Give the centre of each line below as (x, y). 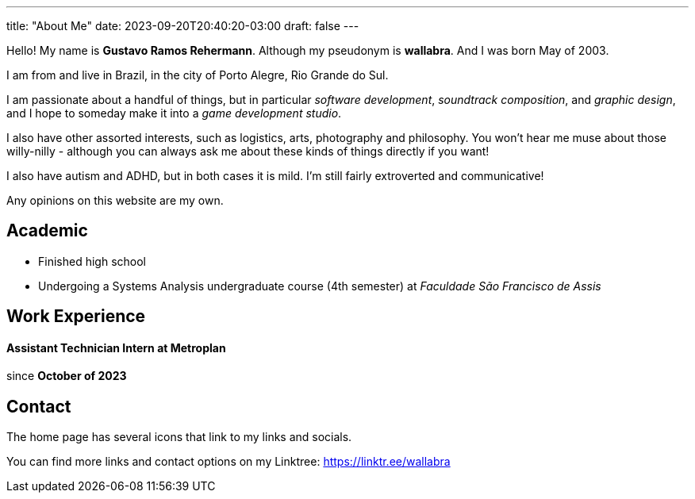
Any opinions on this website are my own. (115, 200)
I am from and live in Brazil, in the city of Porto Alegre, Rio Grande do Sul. (198, 75)
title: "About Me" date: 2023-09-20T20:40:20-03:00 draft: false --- (183, 26)
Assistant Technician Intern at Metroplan (116, 347)
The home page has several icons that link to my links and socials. (179, 437)
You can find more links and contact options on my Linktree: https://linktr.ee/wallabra (228, 462)
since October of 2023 (67, 376)
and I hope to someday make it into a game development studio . (174, 113)
